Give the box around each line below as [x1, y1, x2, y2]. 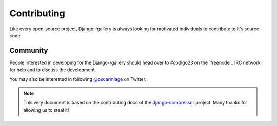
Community [9, 46, 48, 55]
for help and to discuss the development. [9, 67, 96, 73]
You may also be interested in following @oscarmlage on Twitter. [9, 76, 146, 82]
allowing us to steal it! [23, 107, 69, 113]
